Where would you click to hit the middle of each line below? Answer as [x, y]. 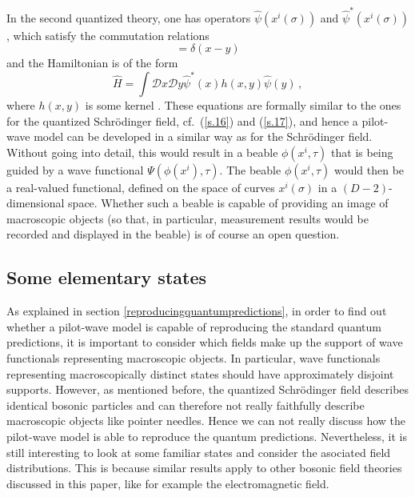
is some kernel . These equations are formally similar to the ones [243, 104]
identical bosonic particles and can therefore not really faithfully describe [186, 405]
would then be [369, 169]
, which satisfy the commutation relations [108, 35]
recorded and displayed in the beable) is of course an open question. [173, 234]
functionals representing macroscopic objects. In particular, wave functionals [194, 358]
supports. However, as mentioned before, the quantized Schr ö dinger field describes [208, 389]
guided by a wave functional [75, 169]
